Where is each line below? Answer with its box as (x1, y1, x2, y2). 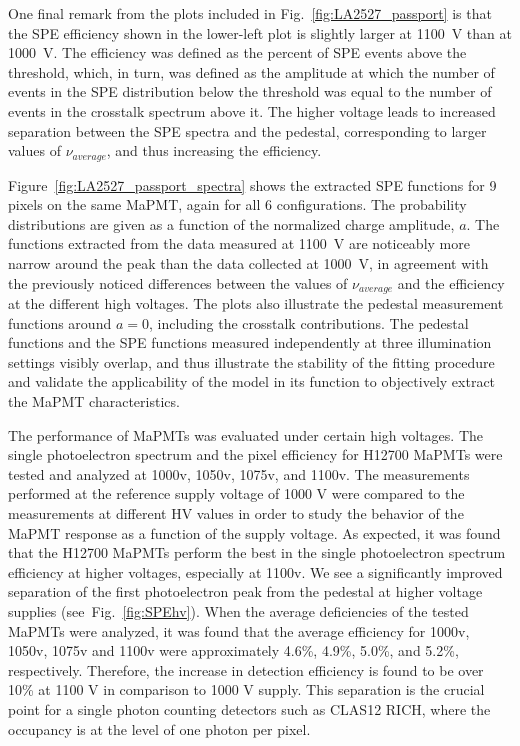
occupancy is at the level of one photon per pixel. (8, 718, 311, 739)
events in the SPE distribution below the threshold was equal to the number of (8, 81, 492, 102)
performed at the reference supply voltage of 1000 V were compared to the (8, 483, 465, 504)
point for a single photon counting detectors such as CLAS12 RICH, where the (8, 698, 491, 719)
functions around (8, 312, 112, 333)
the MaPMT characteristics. (8, 391, 180, 411)
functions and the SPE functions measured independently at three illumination (8, 332, 492, 353)
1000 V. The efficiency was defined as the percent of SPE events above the (8, 42, 467, 63)
